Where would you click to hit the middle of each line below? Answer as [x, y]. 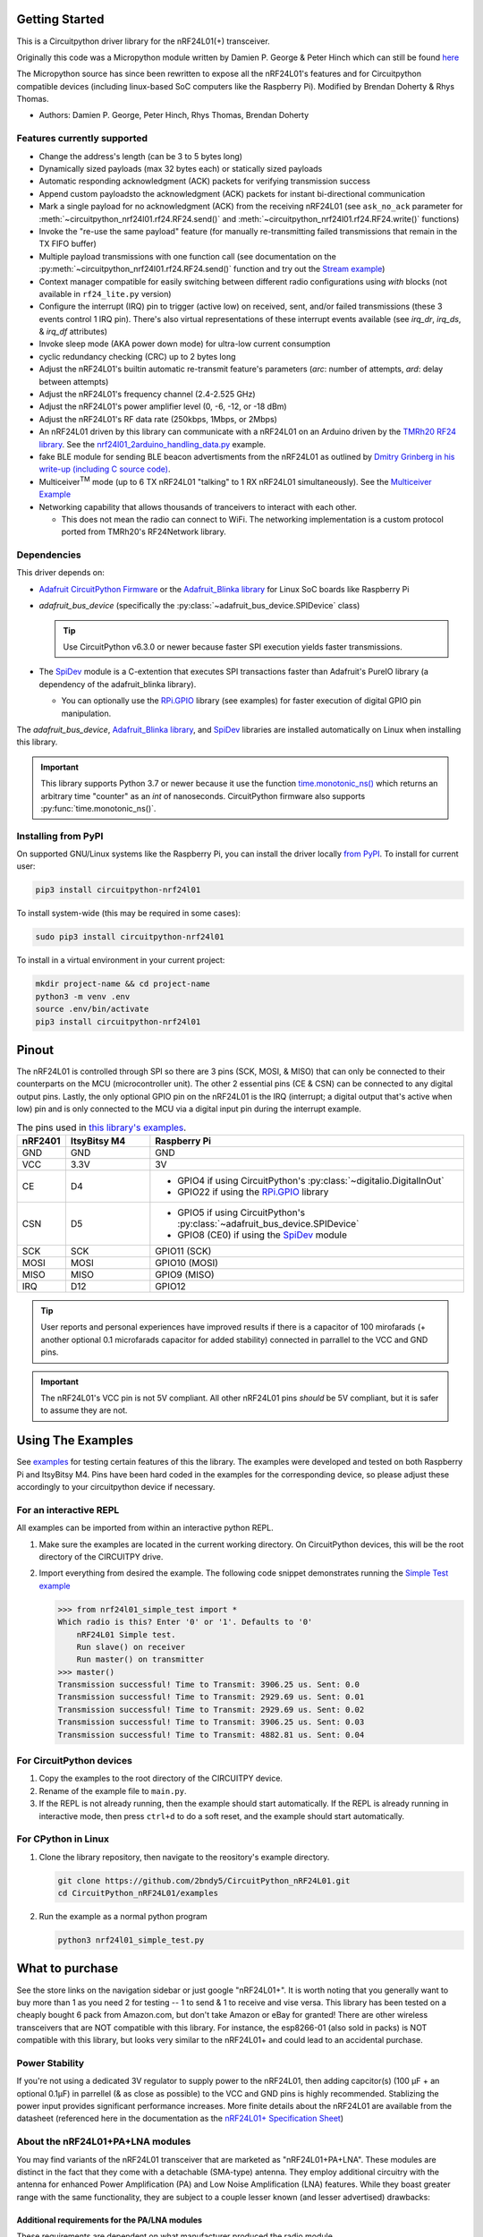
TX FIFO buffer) [68, 244]
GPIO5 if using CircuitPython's [241, 1212]
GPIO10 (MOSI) [187, 1263]
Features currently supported [82, 139]
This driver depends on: [60, 573]
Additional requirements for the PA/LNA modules [110, 2220]
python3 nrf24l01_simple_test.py [131, 1940]
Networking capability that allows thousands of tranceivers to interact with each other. [198, 506]
